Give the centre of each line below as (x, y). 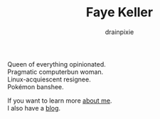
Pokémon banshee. (36, 86)
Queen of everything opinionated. (57, 64)
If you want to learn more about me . (60, 101)
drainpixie (119, 32)
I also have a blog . (34, 108)
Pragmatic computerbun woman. (55, 72)
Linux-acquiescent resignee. (49, 79)
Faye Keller (119, 12)
